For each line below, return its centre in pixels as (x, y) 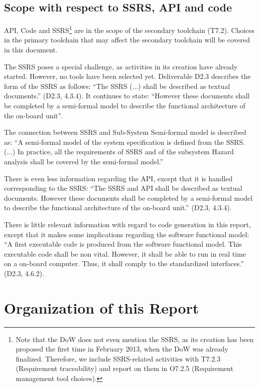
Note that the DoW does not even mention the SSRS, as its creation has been (135, 339)
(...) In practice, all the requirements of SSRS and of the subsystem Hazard (119, 152)
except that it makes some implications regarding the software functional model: (127, 234)
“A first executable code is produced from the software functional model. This (123, 244)
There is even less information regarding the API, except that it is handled (118, 178)
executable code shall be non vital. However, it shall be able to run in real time (125, 253)
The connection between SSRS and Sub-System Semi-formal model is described (125, 132)
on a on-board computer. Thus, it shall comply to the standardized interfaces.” (124, 263)
